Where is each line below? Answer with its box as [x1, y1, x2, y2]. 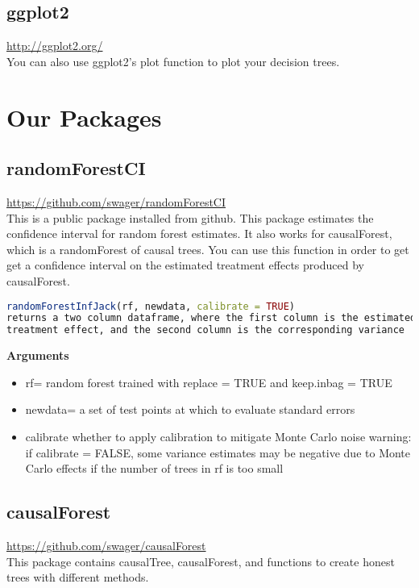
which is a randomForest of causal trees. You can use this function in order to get [6, 240, 409, 257]
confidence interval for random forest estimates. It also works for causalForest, [6, 225, 392, 242]
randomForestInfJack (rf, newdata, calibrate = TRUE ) [6, 300, 295, 312]
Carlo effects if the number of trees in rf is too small [25, 460, 284, 477]
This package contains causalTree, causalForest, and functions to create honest [6, 553, 395, 569]
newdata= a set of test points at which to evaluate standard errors [25, 401, 355, 418]
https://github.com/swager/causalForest [6, 536, 206, 553]
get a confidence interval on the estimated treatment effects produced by [6, 256, 364, 273]
